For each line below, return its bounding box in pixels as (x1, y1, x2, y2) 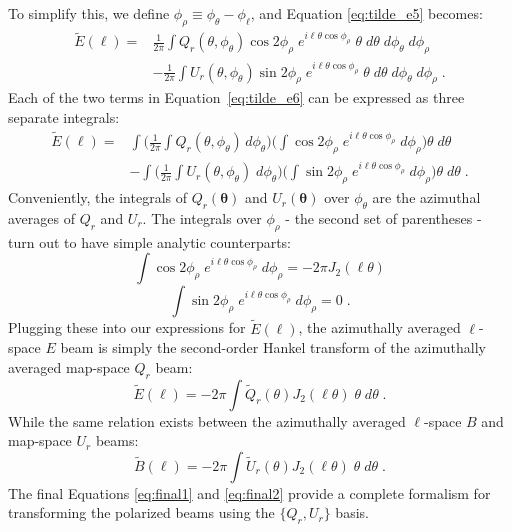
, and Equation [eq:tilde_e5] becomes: (250, 3, 483, 23)
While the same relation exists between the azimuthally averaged (8, 410, 406, 431)
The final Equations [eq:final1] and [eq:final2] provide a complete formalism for (8, 482, 491, 503)
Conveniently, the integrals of (8, 187, 188, 208)
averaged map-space (8, 356, 130, 377)
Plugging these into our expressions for (8, 317, 246, 338)
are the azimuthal (372, 187, 481, 208)
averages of (8, 207, 75, 228)
